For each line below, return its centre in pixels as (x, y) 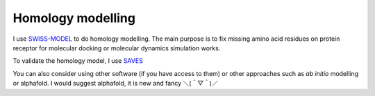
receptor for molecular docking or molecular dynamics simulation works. (117, 48)
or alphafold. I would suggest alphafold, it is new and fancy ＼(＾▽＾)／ (115, 84)
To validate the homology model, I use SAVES (78, 61)
